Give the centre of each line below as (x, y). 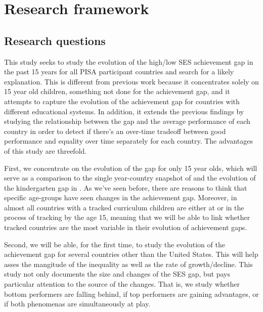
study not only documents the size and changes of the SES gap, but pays (117, 274)
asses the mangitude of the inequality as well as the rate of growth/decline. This (128, 264)
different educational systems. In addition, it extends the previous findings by (124, 111)
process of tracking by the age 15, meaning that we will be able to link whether (127, 217)
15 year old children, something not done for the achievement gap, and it (117, 91)
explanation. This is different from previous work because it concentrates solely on (131, 81)
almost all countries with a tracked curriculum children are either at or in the (124, 207)
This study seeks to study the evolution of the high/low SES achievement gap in (129, 61)
